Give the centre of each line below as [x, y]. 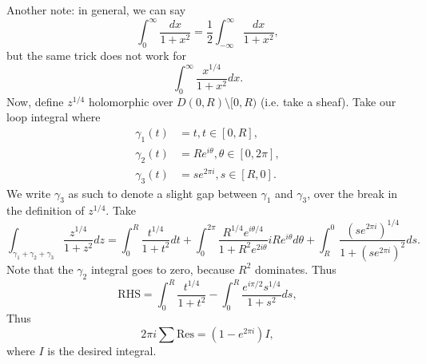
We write [29, 193]
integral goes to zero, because [163, 269]
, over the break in [352, 193]
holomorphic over [131, 101]
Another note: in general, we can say [96, 10]
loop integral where [54, 117]
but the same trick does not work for [97, 55]
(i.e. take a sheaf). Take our [328, 101]
